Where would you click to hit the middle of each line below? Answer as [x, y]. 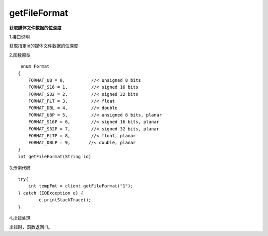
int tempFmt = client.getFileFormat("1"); [81, 186]
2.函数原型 [20, 55]
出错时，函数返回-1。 [31, 227]
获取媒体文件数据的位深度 [35, 28]
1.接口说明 [19, 37]
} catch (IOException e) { [51, 193]
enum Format [35, 66]
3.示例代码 [20, 168]
